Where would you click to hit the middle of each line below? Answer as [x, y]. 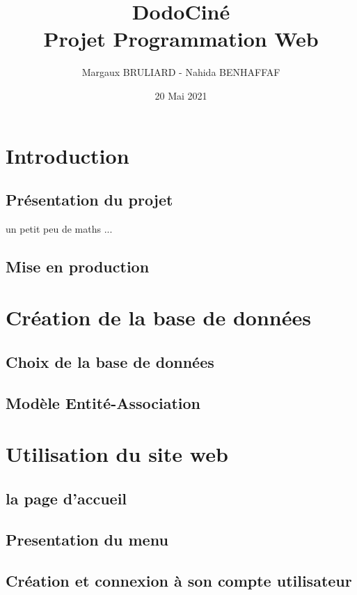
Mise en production [78, 266]
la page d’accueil [66, 498]
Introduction [68, 155]
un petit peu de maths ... [59, 228]
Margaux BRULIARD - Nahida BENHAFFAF [181, 72]
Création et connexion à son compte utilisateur [179, 580]
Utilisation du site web [117, 454]
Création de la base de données [158, 317]
